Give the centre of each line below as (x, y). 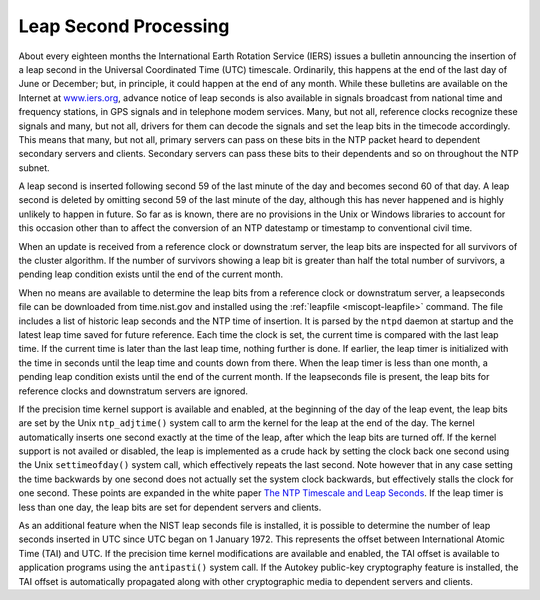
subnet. (34, 167)
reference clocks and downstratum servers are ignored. (133, 391)
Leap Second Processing (124, 26)
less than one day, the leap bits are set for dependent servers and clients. (170, 507)
